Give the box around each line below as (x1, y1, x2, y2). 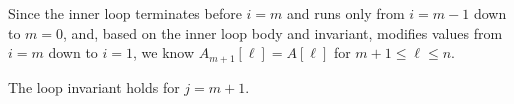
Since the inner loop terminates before (8, 3, 242, 23)
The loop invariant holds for (8, 76, 180, 97)
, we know (133, 42, 195, 63)
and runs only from (287, 3, 405, 23)
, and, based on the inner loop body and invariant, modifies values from (63, 22, 503, 43)
